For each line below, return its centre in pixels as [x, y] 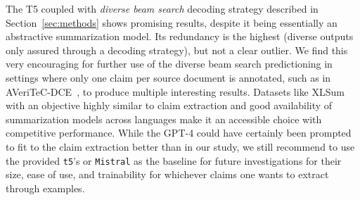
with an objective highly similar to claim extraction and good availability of [169, 105]
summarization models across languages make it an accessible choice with [164, 119]
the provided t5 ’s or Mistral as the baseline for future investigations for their [174, 160]
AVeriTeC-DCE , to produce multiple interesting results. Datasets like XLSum [175, 91]
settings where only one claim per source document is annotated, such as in [168, 77]
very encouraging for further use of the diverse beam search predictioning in [169, 64]
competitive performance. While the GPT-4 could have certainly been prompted [179, 133]
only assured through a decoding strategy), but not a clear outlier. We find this [177, 50]
